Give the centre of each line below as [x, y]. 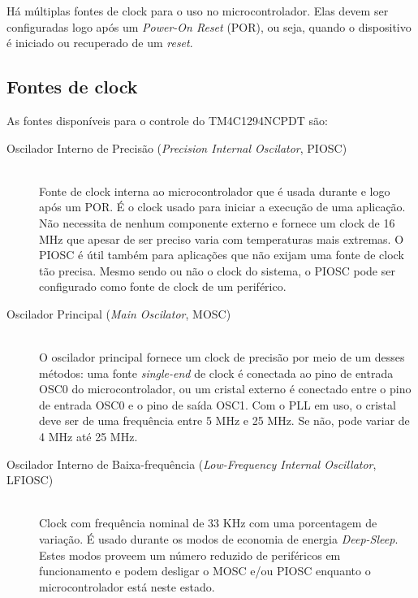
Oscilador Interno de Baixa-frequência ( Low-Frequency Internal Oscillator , [192, 464]
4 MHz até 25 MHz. [88, 437]
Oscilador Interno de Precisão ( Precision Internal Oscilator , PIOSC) [177, 147]
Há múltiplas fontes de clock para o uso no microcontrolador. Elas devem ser [198, 11]
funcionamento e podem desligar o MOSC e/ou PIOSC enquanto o [205, 571]
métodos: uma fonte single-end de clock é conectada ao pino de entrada [216, 373]
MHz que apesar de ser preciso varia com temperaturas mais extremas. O [222, 238]
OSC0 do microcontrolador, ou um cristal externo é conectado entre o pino [225, 389]
